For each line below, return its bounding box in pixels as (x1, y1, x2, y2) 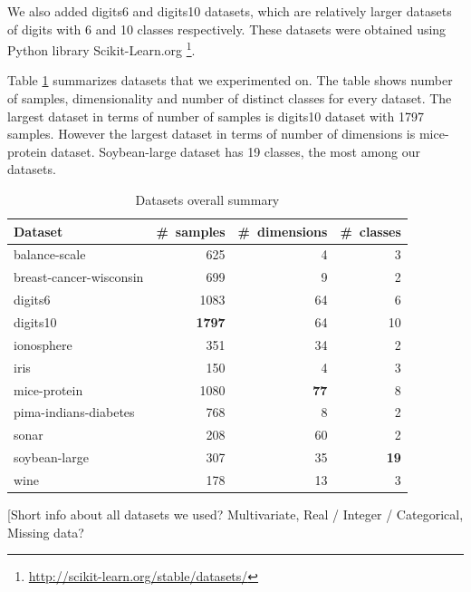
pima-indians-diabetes (14, 403, 135, 422)
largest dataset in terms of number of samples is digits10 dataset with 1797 (7, 106, 424, 125)
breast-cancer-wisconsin (14, 267, 144, 286)
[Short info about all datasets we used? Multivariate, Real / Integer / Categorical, (7, 504, 464, 523)
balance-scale (14, 245, 86, 264)
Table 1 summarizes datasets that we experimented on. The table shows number (7, 71, 453, 90)
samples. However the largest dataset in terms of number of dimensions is (7, 124, 416, 143)
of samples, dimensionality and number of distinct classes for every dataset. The (7, 89, 452, 108)
